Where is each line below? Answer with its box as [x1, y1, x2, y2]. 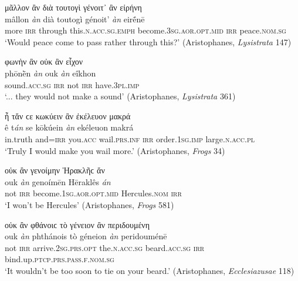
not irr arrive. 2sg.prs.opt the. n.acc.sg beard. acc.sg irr [5, 241, 205, 253]
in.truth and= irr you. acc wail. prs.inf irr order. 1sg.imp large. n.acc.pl [5, 132, 255, 145]
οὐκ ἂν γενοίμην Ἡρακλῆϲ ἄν [5, 164, 105, 176]
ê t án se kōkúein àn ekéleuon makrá [5, 121, 134, 133]
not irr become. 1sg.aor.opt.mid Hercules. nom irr [5, 187, 182, 199]
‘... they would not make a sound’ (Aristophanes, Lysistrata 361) [5, 90, 236, 102]
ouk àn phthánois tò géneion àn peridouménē [5, 230, 167, 242]
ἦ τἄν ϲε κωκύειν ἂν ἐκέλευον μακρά [5, 109, 131, 122]
